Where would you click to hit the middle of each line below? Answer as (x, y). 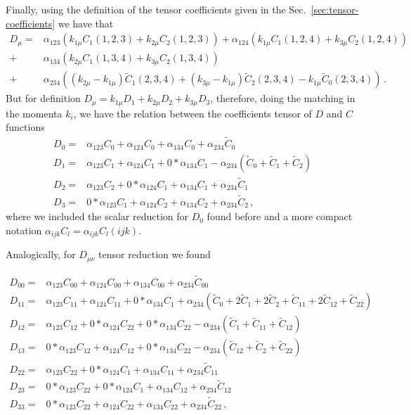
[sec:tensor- (335, 9)
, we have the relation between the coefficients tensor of (193, 113)
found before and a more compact (280, 216)
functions (25, 127)
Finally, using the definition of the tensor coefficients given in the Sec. (156, 9)
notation (24, 230)
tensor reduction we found (155, 254)
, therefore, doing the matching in (283, 98)
